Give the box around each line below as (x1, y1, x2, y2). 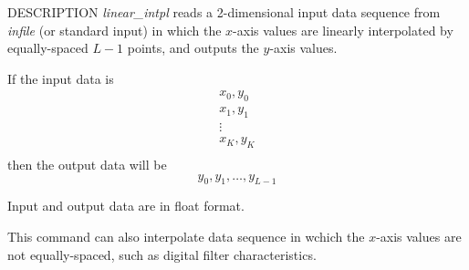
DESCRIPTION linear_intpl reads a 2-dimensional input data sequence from (7, 3, 441, 21)
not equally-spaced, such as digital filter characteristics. (7, 244, 317, 264)
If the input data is (7, 68, 114, 88)
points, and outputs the (127, 38, 259, 57)
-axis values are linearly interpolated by (233, 20, 453, 39)
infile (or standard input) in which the (7, 20, 222, 39)
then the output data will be (7, 154, 167, 173)
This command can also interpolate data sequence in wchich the (7, 226, 365, 245)
